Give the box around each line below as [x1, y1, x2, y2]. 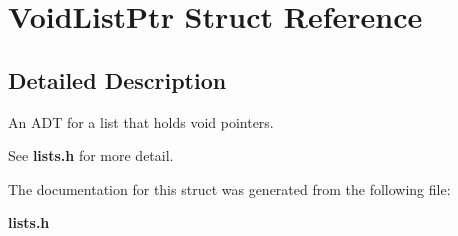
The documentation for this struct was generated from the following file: [8, 178, 451, 199]
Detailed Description [8, 64, 227, 95]
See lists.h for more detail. [8, 145, 174, 166]
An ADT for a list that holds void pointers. [8, 111, 274, 132]
